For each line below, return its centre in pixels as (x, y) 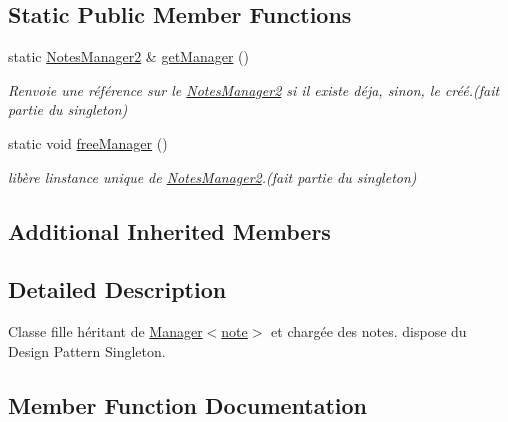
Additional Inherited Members (169, 230)
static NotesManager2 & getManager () (128, 56)
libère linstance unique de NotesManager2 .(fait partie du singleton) (212, 176)
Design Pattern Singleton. (87, 350)
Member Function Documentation (188, 404)
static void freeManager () (88, 142)
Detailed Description (117, 289)
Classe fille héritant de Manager (105, 331)
